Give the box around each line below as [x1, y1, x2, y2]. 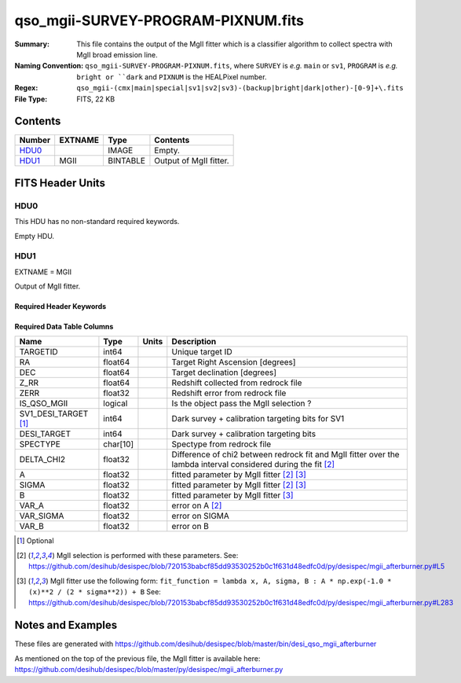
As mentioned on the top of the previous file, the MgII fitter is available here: [14, 653, 261, 663]
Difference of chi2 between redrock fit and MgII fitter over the [171, 449, 400, 460]
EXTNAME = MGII [14, 267, 72, 277]
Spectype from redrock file [171, 439, 271, 450]
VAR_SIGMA [19, 511, 64, 522]
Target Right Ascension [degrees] [171, 357, 296, 368]
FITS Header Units [14, 176, 106, 189]
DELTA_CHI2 [19, 454, 66, 465]
